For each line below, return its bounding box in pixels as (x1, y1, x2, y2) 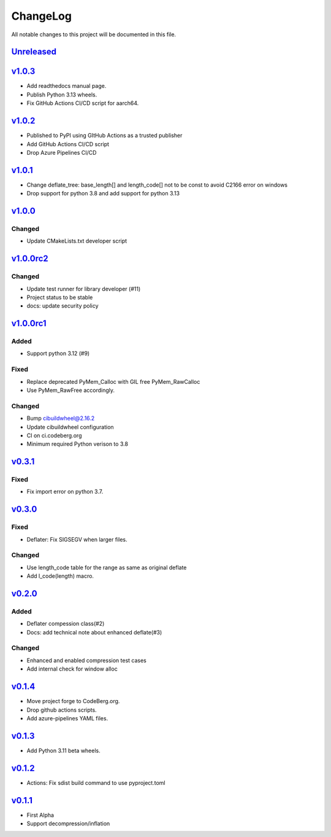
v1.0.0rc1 (11, 318, 47, 329)
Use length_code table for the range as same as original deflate (26, 564, 187, 571)
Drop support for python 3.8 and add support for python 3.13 (26, 190, 180, 197)
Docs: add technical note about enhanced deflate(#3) (26, 628, 162, 636)
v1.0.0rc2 (11, 254, 48, 264)
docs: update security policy (26, 302, 99, 309)
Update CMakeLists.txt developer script (26, 237, 127, 245)
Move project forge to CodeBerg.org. (26, 698, 120, 705)
